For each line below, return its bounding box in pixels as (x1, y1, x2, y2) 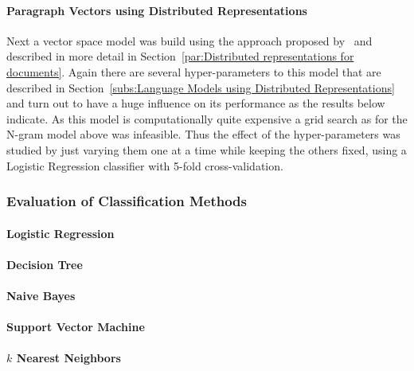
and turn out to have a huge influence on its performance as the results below (6, 95, 385, 111)
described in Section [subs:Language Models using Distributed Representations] (6, 79, 395, 96)
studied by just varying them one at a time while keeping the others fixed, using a (6, 141, 407, 158)
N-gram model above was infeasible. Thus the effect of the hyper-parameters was (6, 126, 400, 143)
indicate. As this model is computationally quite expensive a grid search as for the (6, 110, 408, 127)
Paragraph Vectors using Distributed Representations (6, 2, 307, 18)
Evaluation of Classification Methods (6, 191, 247, 211)
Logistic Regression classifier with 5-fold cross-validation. (6, 157, 283, 174)
